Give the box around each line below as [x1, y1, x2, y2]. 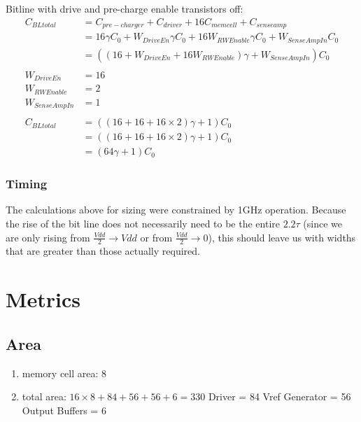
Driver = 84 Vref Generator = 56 [208, 389, 351, 404]
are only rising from [6, 230, 90, 244]
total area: [22, 389, 66, 404]
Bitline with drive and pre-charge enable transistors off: [6, 1, 243, 15]
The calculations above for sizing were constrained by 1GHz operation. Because [6, 202, 346, 217]
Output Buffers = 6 [22, 402, 106, 417]
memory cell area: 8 [22, 365, 107, 380]
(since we [303, 216, 343, 231]
